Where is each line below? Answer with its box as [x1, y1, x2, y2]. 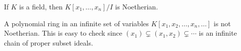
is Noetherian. [115, 1, 158, 11]
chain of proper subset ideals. [4, 37, 93, 48]
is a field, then [19, 1, 63, 11]
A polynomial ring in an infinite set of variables [4, 18, 149, 28]
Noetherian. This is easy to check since [4, 28, 122, 38]
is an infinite [199, 28, 237, 38]
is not [214, 18, 231, 28]
